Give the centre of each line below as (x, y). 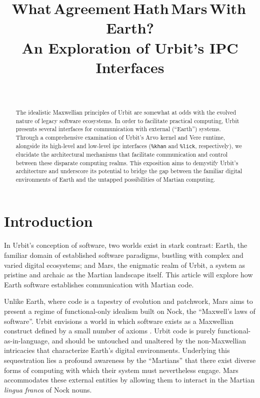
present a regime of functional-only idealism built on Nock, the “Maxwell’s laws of (130, 311)
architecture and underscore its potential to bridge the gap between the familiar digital (129, 171)
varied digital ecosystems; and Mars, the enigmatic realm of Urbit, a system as (125, 265)
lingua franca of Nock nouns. (48, 389)
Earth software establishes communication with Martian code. (99, 284)
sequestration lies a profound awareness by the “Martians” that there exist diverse (130, 360)
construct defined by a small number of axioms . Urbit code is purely (110, 331)
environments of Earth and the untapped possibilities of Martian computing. (115, 179)
